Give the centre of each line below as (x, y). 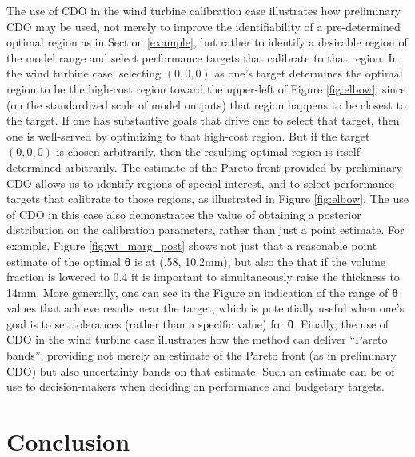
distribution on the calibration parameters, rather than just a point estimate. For (206, 230)
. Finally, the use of (341, 323)
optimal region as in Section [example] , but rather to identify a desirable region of (207, 42)
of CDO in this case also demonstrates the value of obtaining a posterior (184, 214)
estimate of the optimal (64, 261)
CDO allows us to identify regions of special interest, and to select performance (201, 183)
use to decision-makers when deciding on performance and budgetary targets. (196, 386)
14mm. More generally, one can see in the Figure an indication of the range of (198, 292)
